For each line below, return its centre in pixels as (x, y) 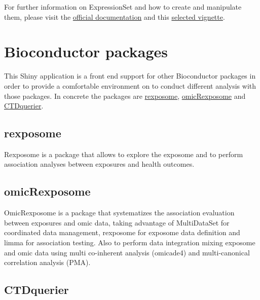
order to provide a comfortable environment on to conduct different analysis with (130, 85)
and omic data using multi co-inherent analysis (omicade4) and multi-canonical (127, 252)
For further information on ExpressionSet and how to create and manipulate (123, 7)
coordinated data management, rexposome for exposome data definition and (122, 232)
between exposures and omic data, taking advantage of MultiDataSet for (117, 222)
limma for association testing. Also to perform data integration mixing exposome (130, 242)
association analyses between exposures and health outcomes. (99, 164)
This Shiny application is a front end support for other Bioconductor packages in (130, 76)
